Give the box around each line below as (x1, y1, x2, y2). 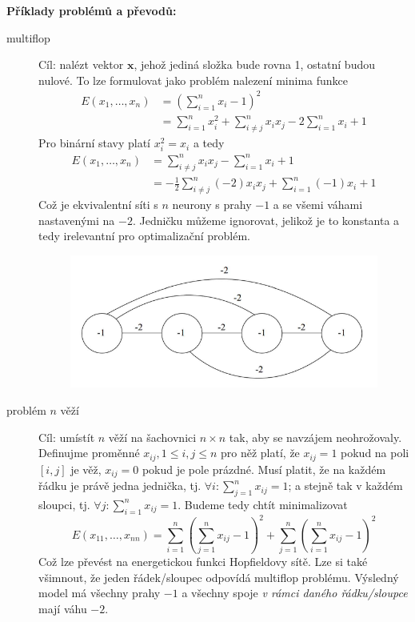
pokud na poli (341, 444, 409, 461)
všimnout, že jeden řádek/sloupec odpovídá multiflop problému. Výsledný (38, 568, 399, 585)
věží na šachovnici (108, 428, 197, 445)
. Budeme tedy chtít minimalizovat (178, 496, 348, 512)
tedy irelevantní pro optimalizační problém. (38, 227, 250, 244)
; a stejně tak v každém (288, 477, 403, 494)
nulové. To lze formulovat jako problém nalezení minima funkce (38, 71, 349, 88)
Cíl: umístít (38, 428, 95, 445)
